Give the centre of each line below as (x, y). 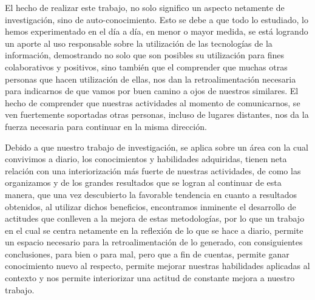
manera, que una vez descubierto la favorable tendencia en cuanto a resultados (151, 194)
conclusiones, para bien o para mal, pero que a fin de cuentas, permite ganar (147, 254)
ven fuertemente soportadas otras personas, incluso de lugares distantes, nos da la (157, 114)
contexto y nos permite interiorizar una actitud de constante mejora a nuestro (150, 278)
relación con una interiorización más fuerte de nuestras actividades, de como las (153, 170)
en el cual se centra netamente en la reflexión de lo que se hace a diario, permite (154, 230)
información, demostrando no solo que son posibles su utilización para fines (144, 55)
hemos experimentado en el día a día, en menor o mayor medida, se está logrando (157, 31)
